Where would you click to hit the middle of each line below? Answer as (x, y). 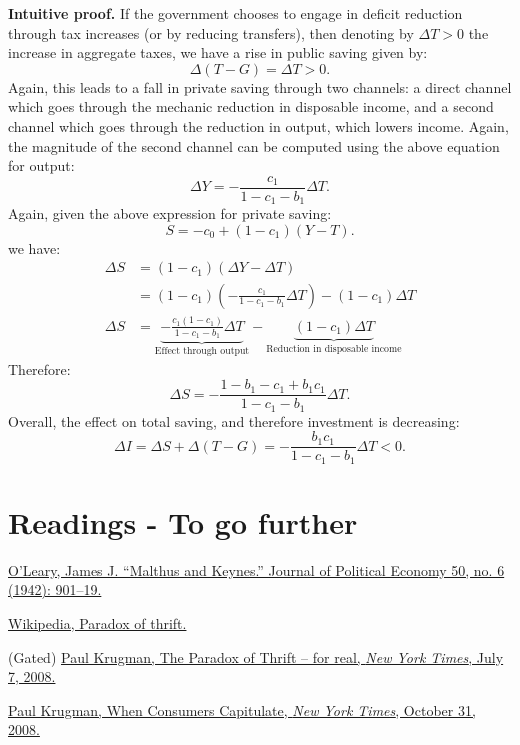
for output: (41, 165)
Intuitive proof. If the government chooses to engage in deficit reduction (235, 13)
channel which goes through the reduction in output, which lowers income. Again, (258, 125)
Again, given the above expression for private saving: (170, 213)
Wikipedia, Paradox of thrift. (97, 623)
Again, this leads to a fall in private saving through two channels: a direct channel (260, 86)
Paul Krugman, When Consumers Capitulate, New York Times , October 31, (242, 709)
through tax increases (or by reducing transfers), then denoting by (211, 32)
